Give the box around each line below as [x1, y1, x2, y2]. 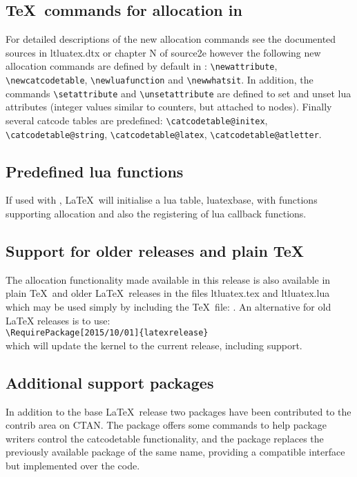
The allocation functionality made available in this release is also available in [6, 272, 331, 286]
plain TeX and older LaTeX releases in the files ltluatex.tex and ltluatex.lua [6, 286, 330, 300]
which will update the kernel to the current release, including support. [6, 338, 302, 352]
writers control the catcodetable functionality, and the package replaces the [6, 431, 324, 445]
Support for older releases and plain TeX [6, 240, 304, 262]
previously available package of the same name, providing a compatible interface [6, 445, 345, 459]
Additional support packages [6, 371, 214, 393]
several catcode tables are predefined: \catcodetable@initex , [6, 113, 268, 127]
